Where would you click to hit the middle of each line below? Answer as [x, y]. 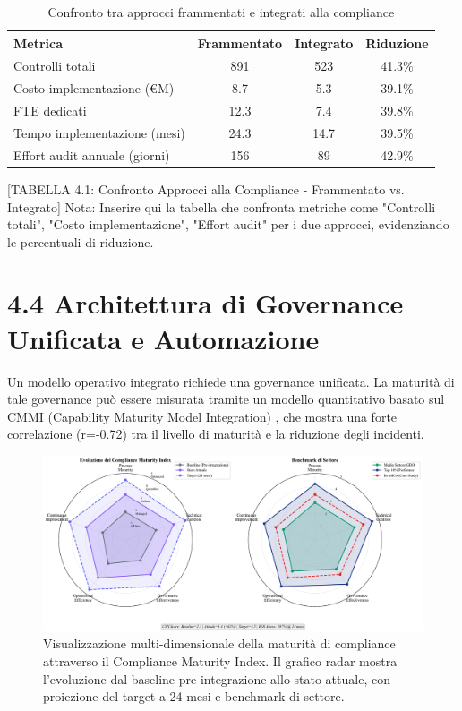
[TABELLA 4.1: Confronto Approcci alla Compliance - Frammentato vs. [206, 188]
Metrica [38, 43]
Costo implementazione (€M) [94, 88]
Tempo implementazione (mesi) [99, 132]
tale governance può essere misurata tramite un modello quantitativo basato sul [226, 399]
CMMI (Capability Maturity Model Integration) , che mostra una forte [202, 416]
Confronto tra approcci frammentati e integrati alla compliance [221, 12]
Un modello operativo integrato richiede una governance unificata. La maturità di [231, 381]
